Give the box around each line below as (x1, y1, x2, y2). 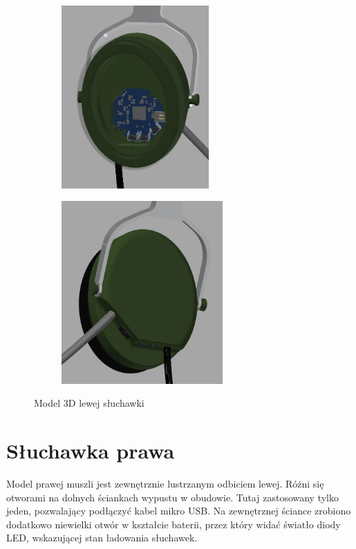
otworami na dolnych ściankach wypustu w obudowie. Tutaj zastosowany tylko (6, 490, 339, 504)
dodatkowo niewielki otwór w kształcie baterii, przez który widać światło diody (6, 517, 341, 531)
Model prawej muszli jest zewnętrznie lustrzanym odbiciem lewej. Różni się (6, 476, 324, 491)
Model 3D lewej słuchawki (34, 396, 144, 410)
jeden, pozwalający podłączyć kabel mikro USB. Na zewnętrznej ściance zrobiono (6, 503, 351, 518)
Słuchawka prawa (6, 436, 175, 465)
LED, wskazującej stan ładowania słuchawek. (6, 530, 198, 545)
